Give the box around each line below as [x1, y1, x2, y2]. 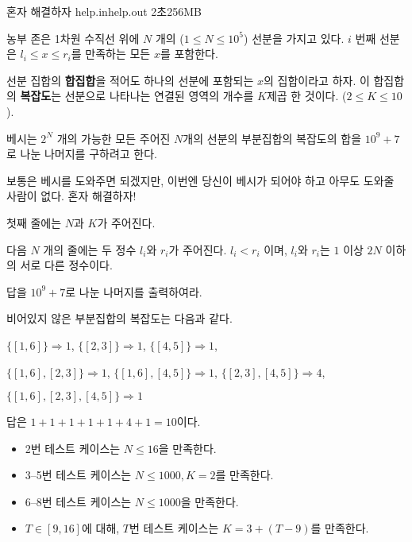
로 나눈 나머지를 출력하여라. [65, 283, 202, 300]
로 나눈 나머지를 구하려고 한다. [6, 145, 157, 162]
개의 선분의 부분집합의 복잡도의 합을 [183, 130, 362, 146]
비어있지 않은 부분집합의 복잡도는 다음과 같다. [6, 310, 233, 327]
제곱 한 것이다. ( [266, 87, 347, 104]
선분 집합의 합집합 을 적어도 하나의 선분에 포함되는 [6, 72, 254, 88]
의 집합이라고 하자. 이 [264, 72, 370, 88]
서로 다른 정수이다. [20, 257, 113, 273]
